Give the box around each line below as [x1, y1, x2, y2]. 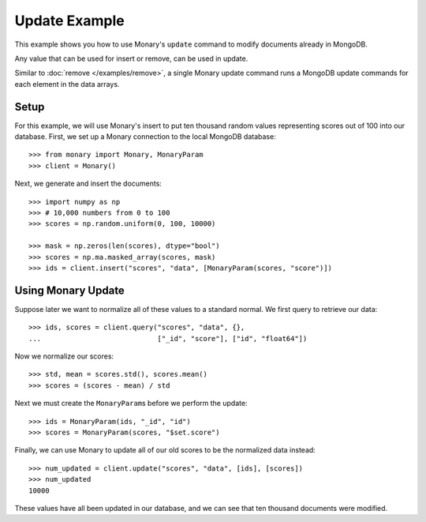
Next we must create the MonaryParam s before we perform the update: [14, 399, 248, 408]
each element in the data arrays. [14, 79, 120, 88]
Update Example [14, 12, 125, 29]
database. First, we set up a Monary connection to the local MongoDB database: [14, 132, 276, 141]
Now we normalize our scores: [14, 351, 114, 361]
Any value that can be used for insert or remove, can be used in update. [14, 54, 248, 63]
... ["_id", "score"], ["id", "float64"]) [28, 334, 308, 343]
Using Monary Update [14, 284, 125, 297]
